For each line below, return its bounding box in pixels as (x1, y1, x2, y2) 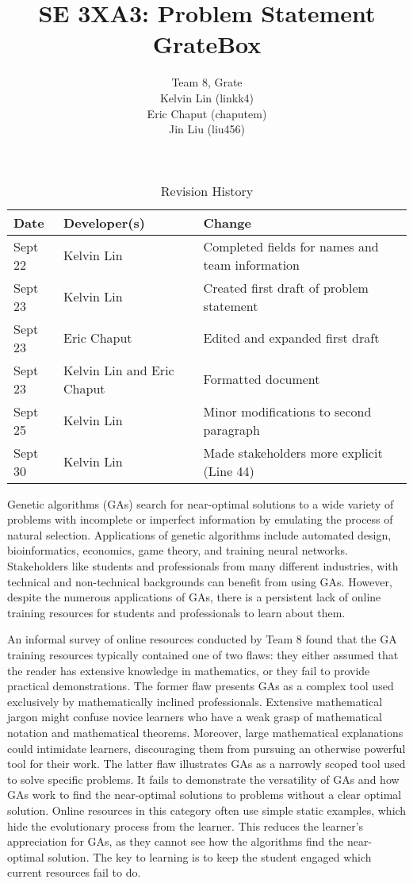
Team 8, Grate (171, 74, 243, 90)
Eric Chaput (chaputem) (147, 105, 267, 121)
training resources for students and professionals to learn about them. (7, 604, 346, 620)
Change (203, 213, 251, 232)
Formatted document (203, 370, 320, 389)
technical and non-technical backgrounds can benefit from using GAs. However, (7, 573, 392, 589)
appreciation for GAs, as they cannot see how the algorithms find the (7, 833, 344, 850)
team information (203, 255, 300, 274)
